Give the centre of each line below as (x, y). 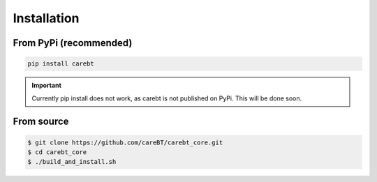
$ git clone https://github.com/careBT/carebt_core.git (125, 142)
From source (41, 122)
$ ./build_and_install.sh (72, 162)
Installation (46, 18)
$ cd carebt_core (57, 152)
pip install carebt (61, 64)
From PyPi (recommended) (73, 43)
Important (47, 85)
